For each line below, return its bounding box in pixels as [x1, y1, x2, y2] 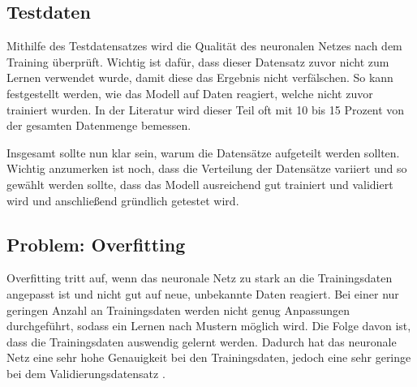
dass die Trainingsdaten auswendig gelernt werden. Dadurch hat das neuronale [6, 333, 397, 350]
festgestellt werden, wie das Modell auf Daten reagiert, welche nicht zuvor [6, 84, 373, 101]
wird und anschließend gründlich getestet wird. [6, 191, 239, 209]
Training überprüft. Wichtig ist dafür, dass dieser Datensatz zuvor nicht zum [6, 53, 389, 70]
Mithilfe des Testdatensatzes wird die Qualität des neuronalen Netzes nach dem [6, 37, 402, 54]
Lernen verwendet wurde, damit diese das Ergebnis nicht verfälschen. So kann [6, 69, 393, 86]
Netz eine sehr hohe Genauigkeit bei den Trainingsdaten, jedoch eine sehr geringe [6, 349, 411, 366]
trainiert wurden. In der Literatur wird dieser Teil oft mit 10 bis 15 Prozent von [6, 101, 405, 118]
